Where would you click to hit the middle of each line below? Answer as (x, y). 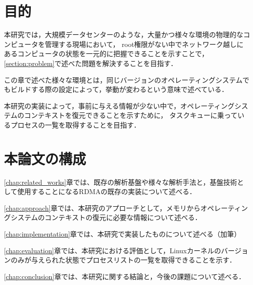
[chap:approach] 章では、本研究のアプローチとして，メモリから (102, 208)
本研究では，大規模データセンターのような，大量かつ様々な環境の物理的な (124, 34)
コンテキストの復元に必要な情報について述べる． (123, 217)
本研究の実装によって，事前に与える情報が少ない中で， (92, 105)
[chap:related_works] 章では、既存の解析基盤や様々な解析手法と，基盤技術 (121, 182)
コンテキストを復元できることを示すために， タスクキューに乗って (131, 115)
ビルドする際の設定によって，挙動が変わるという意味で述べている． (119, 89)
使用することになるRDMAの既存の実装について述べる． (107, 191)
